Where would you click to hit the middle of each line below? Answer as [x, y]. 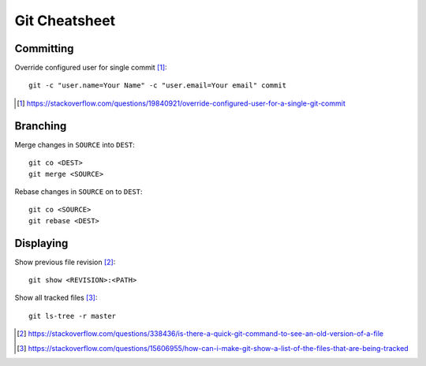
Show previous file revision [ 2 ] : [65, 262]
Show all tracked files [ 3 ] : [56, 298]
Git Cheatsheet [65, 21]
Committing [44, 49]
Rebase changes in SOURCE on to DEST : [78, 191]
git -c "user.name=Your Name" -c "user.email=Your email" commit [158, 86]
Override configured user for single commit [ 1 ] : [91, 68]
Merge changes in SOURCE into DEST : [75, 144]
